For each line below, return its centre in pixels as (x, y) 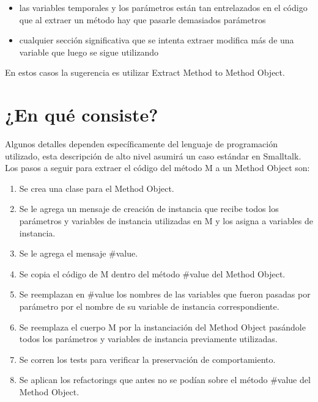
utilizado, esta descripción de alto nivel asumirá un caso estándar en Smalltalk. (153, 155)
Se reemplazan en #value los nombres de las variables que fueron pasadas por (165, 294)
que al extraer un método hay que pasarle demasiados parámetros (142, 19)
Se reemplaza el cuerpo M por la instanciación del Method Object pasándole (162, 327)
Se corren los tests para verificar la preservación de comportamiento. (147, 359)
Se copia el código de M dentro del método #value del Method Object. (152, 273)
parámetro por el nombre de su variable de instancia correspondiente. (149, 306)
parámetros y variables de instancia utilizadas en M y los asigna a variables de (166, 221)
